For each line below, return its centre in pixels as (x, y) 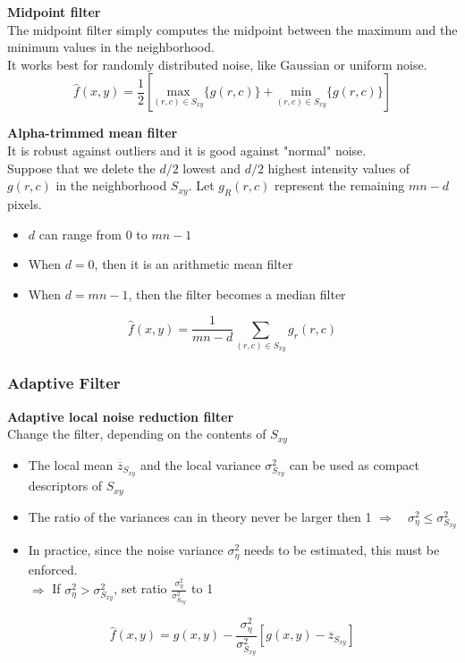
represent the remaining (339, 185)
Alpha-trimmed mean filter (93, 133)
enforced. (53, 569)
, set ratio (140, 588)
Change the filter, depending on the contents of (137, 434)
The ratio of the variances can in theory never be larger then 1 (200, 516)
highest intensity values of (339, 168)
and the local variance (200, 464)
